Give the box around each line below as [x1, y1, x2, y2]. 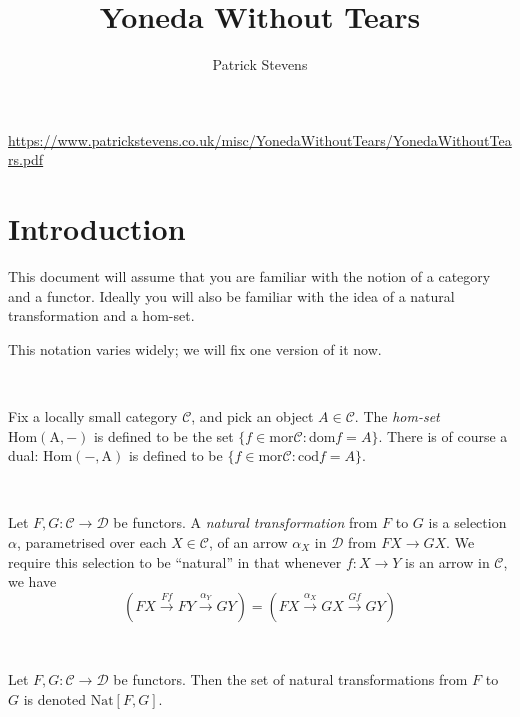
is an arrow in [405, 551, 490, 572]
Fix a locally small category [8, 406, 178, 426]
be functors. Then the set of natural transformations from [113, 669, 468, 690]
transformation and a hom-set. [8, 305, 195, 326]
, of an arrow [208, 531, 288, 552]
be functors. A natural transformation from [113, 512, 378, 533]
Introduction [8, 208, 186, 249]
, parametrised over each [16, 531, 167, 552]
